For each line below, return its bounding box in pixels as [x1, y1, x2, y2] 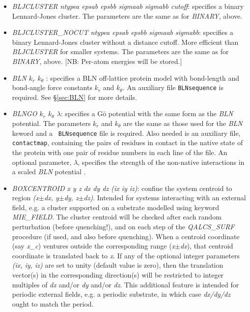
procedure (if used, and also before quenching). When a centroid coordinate [12, 231, 240, 241]
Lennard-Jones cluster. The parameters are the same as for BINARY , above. [12, 10, 243, 21]
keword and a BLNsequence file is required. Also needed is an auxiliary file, [12, 127, 241, 138]
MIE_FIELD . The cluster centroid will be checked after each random [12, 212, 222, 222]
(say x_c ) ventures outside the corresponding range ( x [12, 241, 175, 251]
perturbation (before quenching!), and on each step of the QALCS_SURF [12, 221, 235, 232]
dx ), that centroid [180, 241, 233, 251]
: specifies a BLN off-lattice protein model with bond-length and [46, 72, 240, 83]
